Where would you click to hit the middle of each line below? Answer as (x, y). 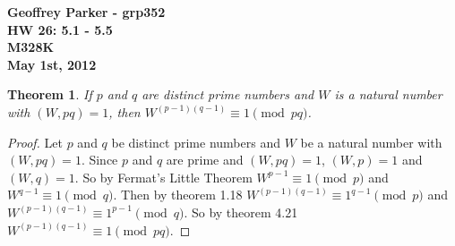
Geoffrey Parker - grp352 (86, 12)
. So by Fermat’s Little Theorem (163, 177)
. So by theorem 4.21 (241, 212)
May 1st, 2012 (52, 64)
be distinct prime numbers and (196, 142)
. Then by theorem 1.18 (178, 195)
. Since (99, 160)
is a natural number (388, 94)
